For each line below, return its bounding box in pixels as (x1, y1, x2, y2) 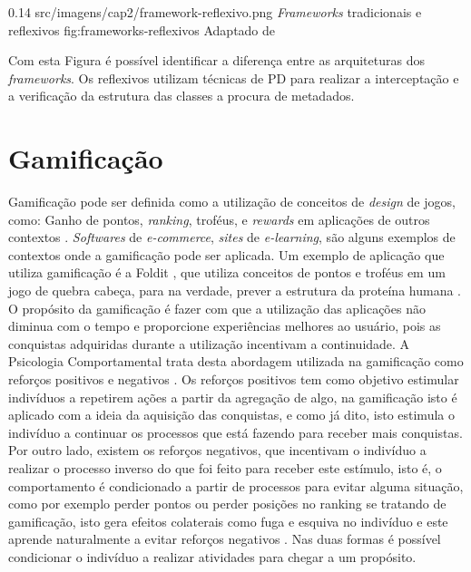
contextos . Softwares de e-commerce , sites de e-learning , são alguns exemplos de (8, 228, 456, 247)
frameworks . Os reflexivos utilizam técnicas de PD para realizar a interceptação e (8, 68, 459, 87)
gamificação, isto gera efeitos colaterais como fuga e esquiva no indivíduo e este (8, 511, 448, 530)
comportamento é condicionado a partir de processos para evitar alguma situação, (8, 476, 464, 495)
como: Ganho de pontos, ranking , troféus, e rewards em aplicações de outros (8, 209, 430, 228)
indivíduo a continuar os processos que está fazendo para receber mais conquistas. (8, 422, 463, 441)
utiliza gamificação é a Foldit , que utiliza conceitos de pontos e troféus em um (8, 263, 446, 282)
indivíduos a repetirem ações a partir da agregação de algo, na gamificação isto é (8, 387, 457, 406)
